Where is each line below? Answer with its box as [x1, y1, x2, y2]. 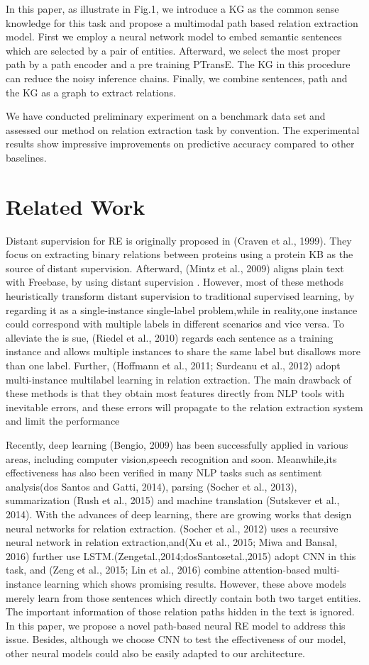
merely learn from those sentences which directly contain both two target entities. [6, 590, 361, 605]
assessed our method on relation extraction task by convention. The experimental [6, 122, 360, 137]
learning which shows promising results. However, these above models [44, 576, 346, 591]
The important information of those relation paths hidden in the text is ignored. [6, 604, 355, 619]
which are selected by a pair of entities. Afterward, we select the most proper [6, 43, 341, 57]
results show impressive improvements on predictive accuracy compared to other [6, 136, 355, 151]
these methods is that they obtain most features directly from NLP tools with [6, 386, 345, 401]
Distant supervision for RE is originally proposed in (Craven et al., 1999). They [6, 233, 352, 247]
